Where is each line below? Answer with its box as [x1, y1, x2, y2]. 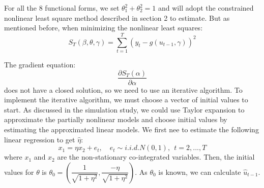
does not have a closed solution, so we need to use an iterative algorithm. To [4, 84, 243, 95]
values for [4, 166, 34, 177]
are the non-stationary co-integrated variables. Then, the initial [57, 152, 255, 162]
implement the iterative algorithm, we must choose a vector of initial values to [4, 94, 248, 105]
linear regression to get [4, 134, 75, 144]
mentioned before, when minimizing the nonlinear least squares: [4, 22, 203, 33]
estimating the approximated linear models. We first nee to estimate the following [4, 124, 259, 134]
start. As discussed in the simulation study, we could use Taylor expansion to [4, 104, 245, 115]
